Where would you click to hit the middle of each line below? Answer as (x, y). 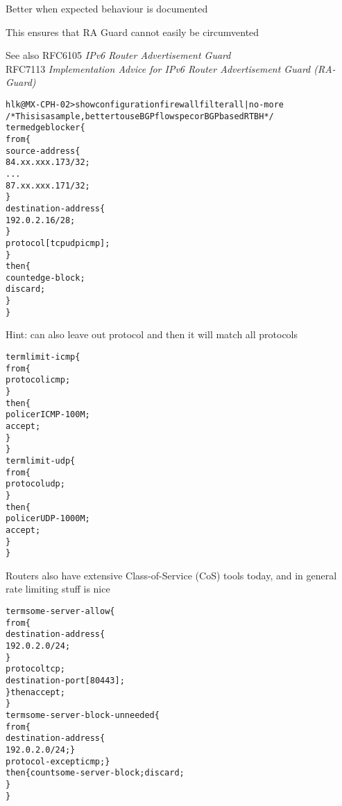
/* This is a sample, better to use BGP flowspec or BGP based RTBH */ (140, 116)
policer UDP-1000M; (48, 519)
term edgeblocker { (45, 128)
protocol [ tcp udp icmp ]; (58, 243)
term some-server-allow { (60, 612)
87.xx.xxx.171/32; (48, 185)
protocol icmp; (38, 380)
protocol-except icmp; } (58, 761)
